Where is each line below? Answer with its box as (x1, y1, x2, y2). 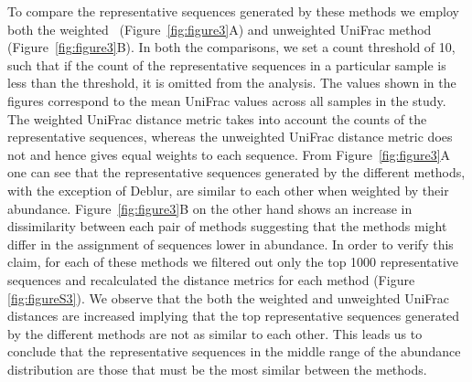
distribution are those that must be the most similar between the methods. (7, 359, 427, 378)
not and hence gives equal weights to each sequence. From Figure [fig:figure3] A (7, 144, 451, 164)
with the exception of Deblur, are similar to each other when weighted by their (7, 180, 449, 199)
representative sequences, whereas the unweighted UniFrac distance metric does (7, 127, 453, 146)
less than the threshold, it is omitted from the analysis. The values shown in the (7, 73, 456, 92)
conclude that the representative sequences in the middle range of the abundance (7, 342, 461, 361)
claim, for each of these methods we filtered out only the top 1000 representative (7, 252, 459, 271)
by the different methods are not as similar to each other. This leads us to (7, 324, 423, 343)
